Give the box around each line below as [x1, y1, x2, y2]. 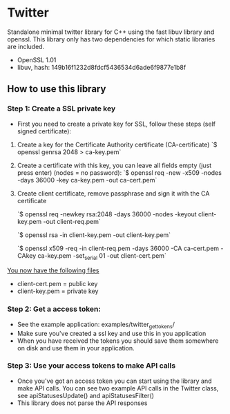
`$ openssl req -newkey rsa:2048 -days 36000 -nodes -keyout [17, 209, 197, 218]
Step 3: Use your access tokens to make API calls [7, 361, 176, 370]
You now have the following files [7, 266, 99, 274]
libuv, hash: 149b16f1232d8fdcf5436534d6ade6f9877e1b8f [17, 63, 186, 71]
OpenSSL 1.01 [17, 55, 57, 64]
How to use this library [7, 83, 106, 95]
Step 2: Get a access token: [7, 304, 102, 314]
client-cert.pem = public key [17, 280, 98, 288]
